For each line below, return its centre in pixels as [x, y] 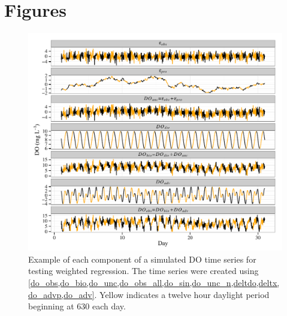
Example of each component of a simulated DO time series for [142, 259]
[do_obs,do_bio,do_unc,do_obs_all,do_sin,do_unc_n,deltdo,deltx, [154, 283]
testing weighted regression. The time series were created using [143, 271]
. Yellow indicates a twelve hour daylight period [182, 294]
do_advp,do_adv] [61, 294]
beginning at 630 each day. [77, 306]
